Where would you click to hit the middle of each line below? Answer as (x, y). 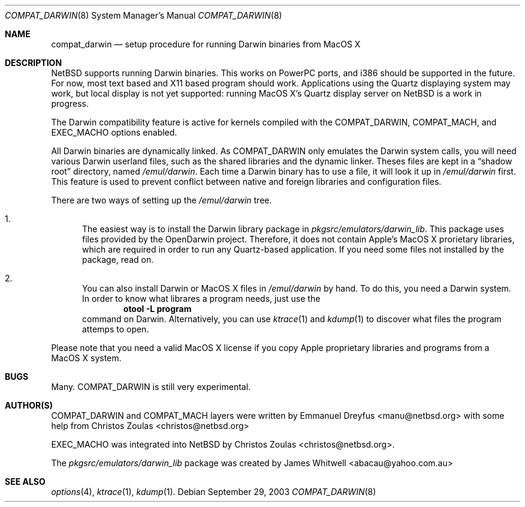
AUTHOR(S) (29, 405)
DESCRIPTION (34, 63)
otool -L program (157, 309)
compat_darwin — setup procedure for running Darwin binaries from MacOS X (206, 44)
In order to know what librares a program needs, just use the (201, 298)
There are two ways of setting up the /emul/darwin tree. (162, 200)
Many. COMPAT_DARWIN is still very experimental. (151, 387)
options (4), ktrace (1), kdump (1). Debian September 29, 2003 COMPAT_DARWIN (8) (214, 492)
